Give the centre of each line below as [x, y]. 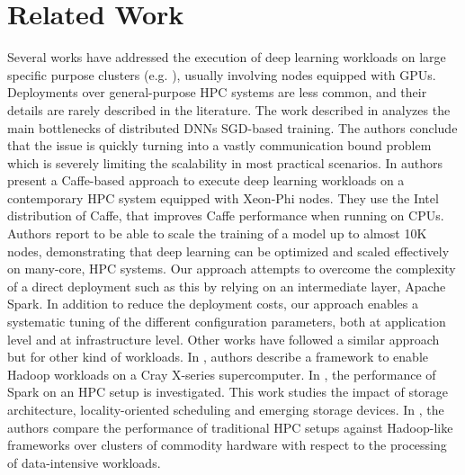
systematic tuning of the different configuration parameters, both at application [227, 322]
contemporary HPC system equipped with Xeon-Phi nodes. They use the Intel [223, 197]
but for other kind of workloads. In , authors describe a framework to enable [218, 357]
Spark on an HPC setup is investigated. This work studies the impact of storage [228, 392]
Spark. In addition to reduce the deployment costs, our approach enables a [213, 304]
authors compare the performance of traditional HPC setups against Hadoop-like [230, 427]
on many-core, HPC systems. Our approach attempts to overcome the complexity [232, 269]
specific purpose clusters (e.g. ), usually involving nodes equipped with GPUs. [222, 74]
